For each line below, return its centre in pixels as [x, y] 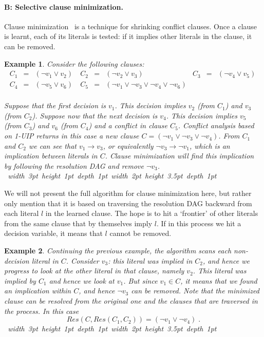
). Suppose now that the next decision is [95, 115]
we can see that [52, 145]
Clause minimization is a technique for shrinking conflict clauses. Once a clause [131, 26]
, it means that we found [219, 280]
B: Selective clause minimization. [64, 6]
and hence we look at [82, 280]
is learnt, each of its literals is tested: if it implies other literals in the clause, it [128, 36]
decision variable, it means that [53, 233]
